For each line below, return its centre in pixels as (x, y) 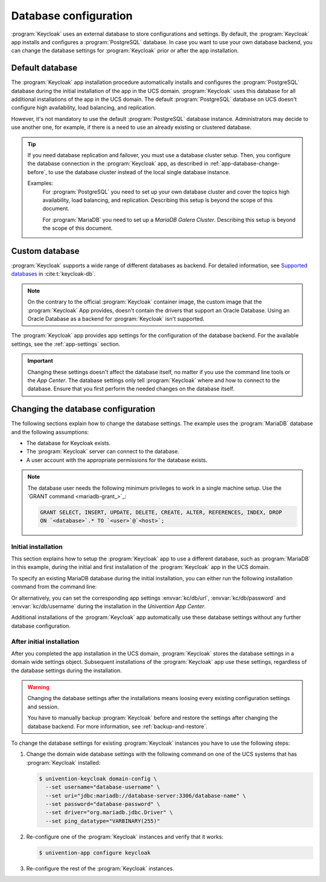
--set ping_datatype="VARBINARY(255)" (103, 821)
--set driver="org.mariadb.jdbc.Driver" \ (109, 812)
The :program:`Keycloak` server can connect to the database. (103, 452)
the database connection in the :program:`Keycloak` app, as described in (118, 164)
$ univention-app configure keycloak (95, 853)
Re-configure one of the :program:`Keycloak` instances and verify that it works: (125, 837)
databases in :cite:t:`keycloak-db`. (53, 274)
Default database (44, 68)
